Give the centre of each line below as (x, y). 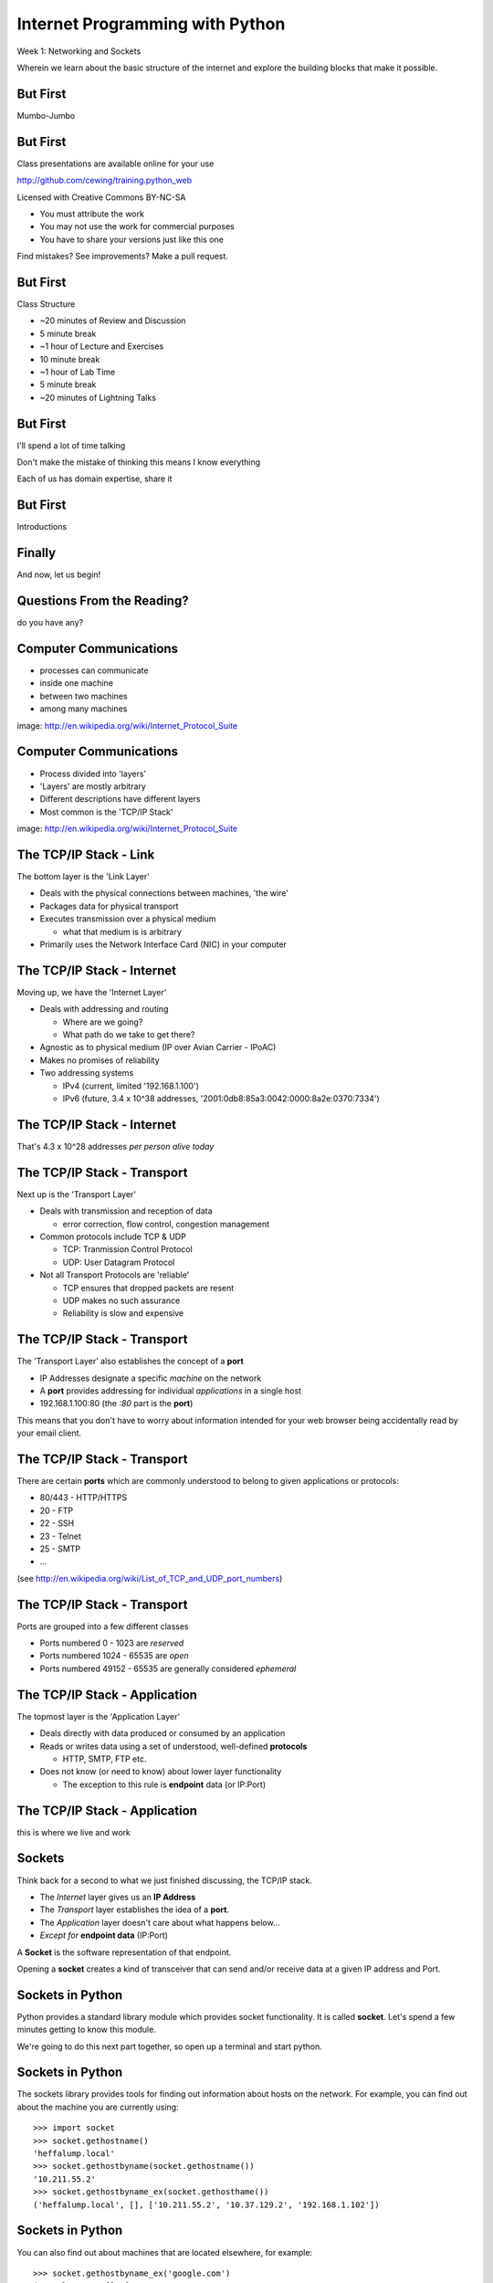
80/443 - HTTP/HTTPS (84, 1498)
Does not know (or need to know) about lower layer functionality (161, 1772)
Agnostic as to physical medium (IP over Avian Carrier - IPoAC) (158, 1047)
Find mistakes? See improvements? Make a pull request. (122, 257)
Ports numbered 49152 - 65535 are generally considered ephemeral (168, 1668)
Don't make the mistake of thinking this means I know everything (139, 462)
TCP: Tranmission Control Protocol (128, 1249)
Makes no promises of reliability (100, 1060)
